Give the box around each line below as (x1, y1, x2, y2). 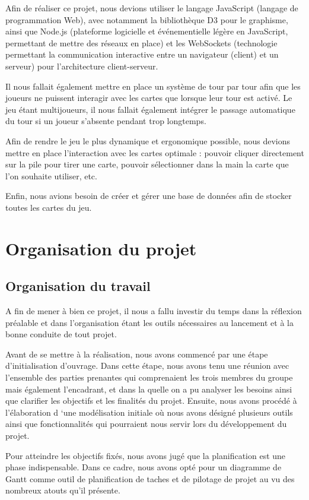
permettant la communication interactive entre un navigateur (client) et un (5, 48, 279, 61)
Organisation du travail (5, 277, 151, 295)
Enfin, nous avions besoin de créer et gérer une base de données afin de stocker (5, 189, 292, 202)
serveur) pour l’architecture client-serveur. (5, 59, 158, 72)
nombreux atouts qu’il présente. (5, 484, 120, 496)
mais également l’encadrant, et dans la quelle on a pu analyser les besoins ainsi (5, 382, 292, 395)
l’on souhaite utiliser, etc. (5, 169, 97, 182)
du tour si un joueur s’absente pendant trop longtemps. (5, 115, 206, 127)
